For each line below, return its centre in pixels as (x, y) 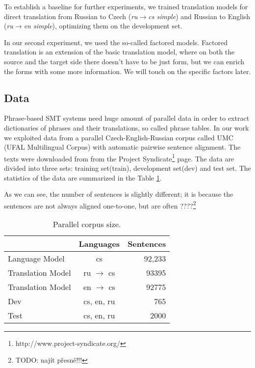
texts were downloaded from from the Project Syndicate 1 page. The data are (119, 158)
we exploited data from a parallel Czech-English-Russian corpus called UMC (119, 137)
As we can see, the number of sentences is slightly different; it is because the (119, 194)
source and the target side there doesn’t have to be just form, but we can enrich (124, 61)
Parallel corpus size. (87, 224)
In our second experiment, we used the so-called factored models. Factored (116, 42)
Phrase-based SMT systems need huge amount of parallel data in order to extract (127, 118)
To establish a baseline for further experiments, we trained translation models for (126, 6)
